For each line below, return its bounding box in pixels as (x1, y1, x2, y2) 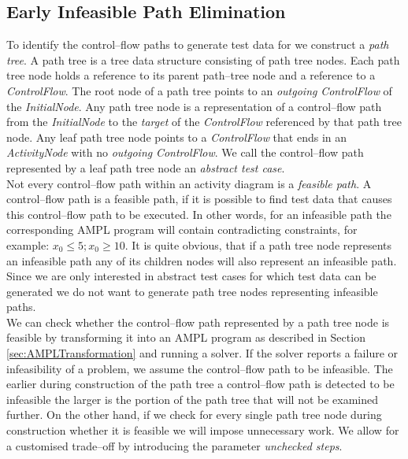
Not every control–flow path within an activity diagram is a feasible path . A (6, 175, 372, 191)
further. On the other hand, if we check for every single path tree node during (6, 406, 382, 423)
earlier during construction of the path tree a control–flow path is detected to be (6, 376, 395, 392)
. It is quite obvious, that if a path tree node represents (124, 236, 392, 253)
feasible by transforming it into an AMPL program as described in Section (6, 329, 365, 346)
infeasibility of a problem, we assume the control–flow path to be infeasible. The (6, 360, 393, 376)
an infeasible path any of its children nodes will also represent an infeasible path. (6, 252, 397, 268)
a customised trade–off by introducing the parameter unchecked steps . (6, 437, 343, 453)
